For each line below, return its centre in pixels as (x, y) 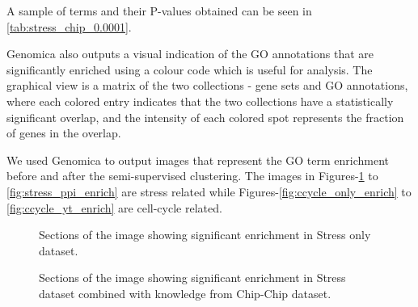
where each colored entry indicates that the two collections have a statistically (200, 101)
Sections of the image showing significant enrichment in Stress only (205, 235)
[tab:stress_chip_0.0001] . (69, 26)
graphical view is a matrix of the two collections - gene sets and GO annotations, (207, 85)
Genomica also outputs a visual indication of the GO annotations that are (190, 54)
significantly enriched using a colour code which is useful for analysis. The (190, 69)
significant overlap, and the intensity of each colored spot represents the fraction (205, 117)
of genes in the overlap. (64, 133)
